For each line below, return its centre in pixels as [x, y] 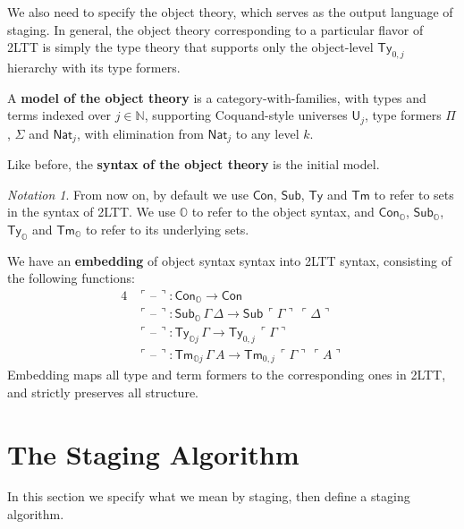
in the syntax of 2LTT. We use [92, 212]
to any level [267, 133]
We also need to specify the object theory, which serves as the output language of [230, 12]
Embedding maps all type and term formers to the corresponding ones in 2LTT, [227, 375]
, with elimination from [140, 133]
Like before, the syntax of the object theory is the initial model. [194, 164]
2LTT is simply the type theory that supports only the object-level [190, 47]
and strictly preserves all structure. [103, 392]
